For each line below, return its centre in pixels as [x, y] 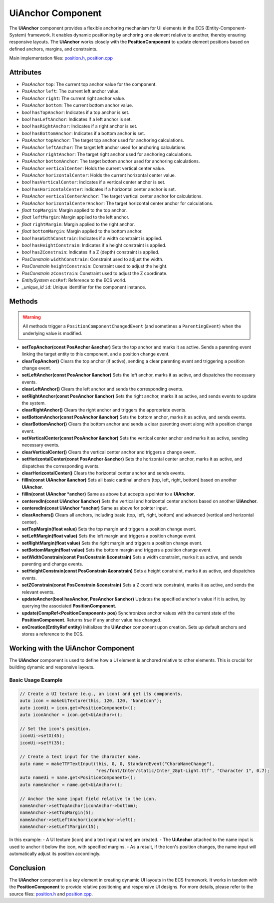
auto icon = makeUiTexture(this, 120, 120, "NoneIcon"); [91, 701]
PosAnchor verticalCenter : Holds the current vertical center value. [94, 168]
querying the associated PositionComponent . [69, 606]
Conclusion [27, 868]
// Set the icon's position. [55, 728]
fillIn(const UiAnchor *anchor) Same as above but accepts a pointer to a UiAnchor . [109, 494]
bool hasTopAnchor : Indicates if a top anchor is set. [76, 112]
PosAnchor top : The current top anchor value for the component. [89, 84]
